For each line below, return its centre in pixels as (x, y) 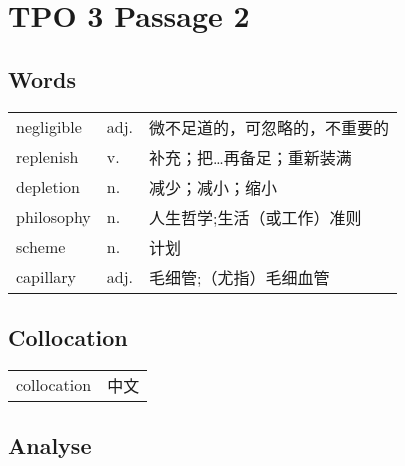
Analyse (50, 445)
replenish (47, 157)
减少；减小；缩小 (213, 187)
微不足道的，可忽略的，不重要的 (269, 127)
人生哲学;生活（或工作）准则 (255, 217)
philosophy (53, 217)
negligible (49, 127)
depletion (48, 187)
